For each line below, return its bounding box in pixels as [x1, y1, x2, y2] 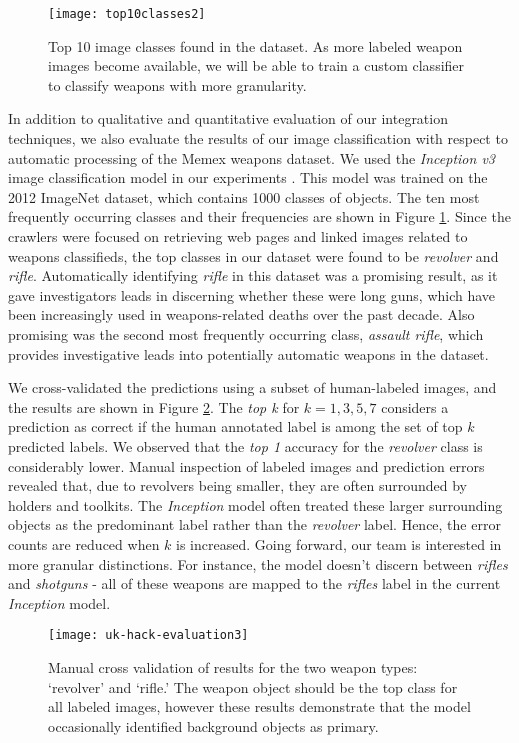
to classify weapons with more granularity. [48, 74, 307, 95]
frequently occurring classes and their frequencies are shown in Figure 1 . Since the [8, 206, 511, 227]
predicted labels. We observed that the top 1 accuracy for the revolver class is [8, 435, 483, 456]
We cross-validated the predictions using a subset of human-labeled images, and [8, 377, 497, 398]
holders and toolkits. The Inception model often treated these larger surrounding [8, 494, 503, 515]
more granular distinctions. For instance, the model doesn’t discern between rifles [8, 553, 508, 574]
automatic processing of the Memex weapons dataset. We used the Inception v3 [8, 147, 495, 168]
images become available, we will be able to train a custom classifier [48, 55, 465, 76]
